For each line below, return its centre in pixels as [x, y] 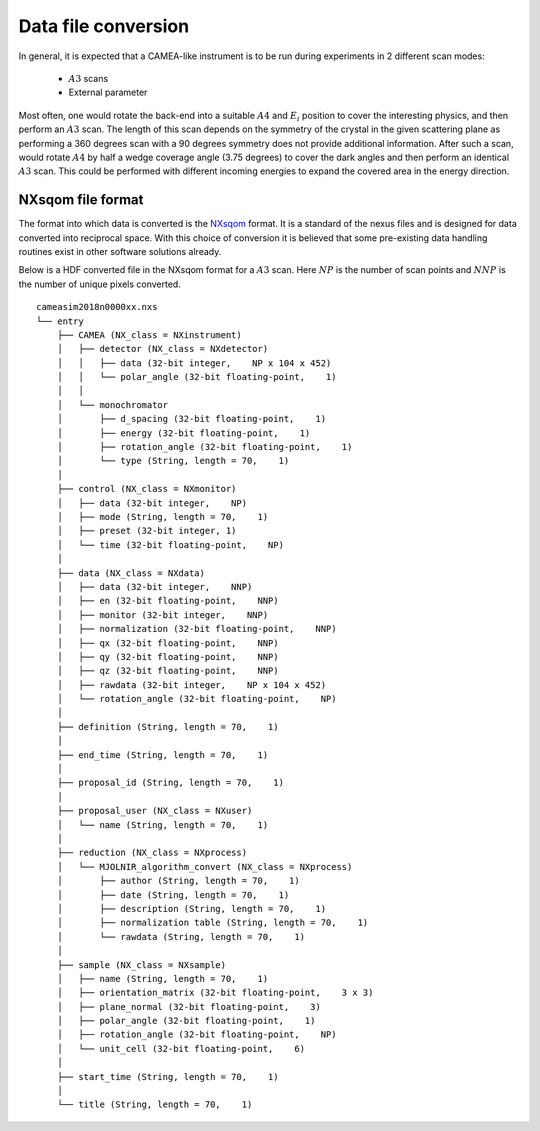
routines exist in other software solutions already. [120, 251]
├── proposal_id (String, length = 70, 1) [170, 783]
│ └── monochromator [112, 404]
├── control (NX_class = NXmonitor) [146, 489]
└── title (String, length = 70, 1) [154, 1104]
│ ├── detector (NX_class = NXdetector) [162, 349]
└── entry [60, 321]
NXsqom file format [81, 200]
